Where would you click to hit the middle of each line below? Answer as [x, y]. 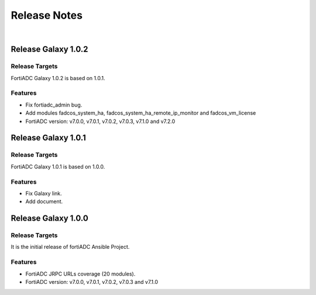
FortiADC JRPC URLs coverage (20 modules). [80, 274]
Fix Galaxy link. [44, 193]
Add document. [44, 201]
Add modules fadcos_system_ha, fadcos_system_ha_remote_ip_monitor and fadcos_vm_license [141, 113]
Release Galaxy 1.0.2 [49, 49]
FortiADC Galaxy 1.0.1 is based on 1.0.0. [58, 166]
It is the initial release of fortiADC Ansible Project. [70, 247]
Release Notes [47, 15]
